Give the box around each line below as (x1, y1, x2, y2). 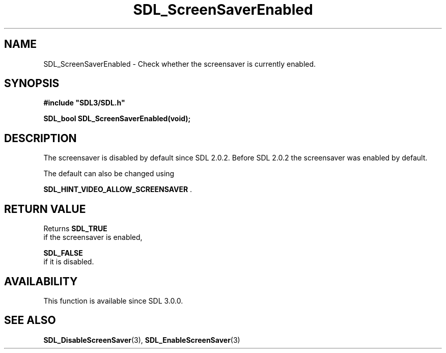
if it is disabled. (43, 257, 94, 266)
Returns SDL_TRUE (43, 224, 107, 233)
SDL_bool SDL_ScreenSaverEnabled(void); (43, 114, 191, 123)
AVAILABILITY (4, 275, 78, 288)
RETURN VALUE (4, 202, 86, 215)
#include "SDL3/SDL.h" (43, 98, 125, 107)
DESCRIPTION (4, 131, 77, 145)
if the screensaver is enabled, (43, 233, 143, 242)
